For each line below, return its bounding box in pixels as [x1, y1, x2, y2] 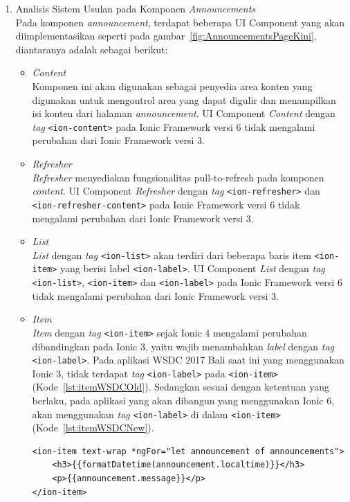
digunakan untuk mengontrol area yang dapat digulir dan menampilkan [32, 92, 336, 107]
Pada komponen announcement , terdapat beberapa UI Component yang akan [15, 15, 345, 29]
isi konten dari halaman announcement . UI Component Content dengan [32, 106, 335, 120]
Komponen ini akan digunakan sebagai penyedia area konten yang [32, 78, 313, 93]
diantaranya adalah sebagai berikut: [15, 42, 168, 56]
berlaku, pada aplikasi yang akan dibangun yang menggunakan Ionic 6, [32, 393, 335, 407]
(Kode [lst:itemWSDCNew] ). [32, 420, 154, 435]
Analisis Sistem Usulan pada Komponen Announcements [15, 1, 256, 15]
